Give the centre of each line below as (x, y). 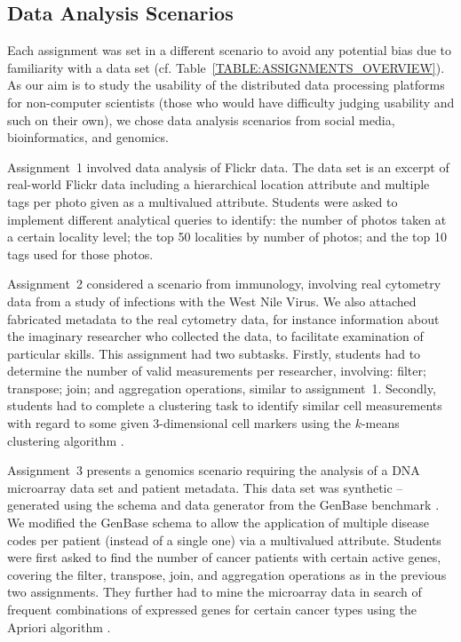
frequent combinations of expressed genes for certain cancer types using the (212, 610)
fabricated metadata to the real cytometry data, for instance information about (223, 318)
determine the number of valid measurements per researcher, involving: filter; (217, 371)
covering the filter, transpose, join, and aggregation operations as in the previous (227, 574)
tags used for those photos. (80, 254)
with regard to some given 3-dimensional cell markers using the (179, 423)
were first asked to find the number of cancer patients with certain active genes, (224, 557)
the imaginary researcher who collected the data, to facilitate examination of (215, 336)
